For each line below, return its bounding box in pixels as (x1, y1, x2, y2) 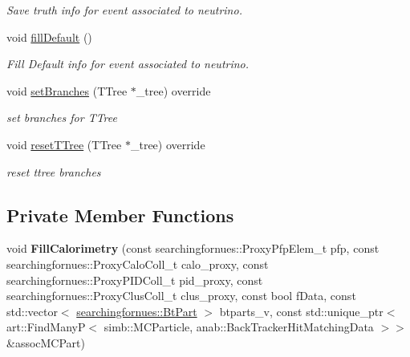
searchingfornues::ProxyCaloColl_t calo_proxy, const (6, 255, 269, 272)
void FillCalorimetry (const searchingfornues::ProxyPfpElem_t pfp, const (6, 240, 380, 257)
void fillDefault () (6, 28, 92, 45)
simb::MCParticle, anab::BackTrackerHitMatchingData (104, 318, 374, 335)
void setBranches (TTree (6, 82, 128, 99)
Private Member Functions (6, 202, 234, 227)
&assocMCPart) (6, 334, 85, 351)
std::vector (6, 302, 58, 319)
